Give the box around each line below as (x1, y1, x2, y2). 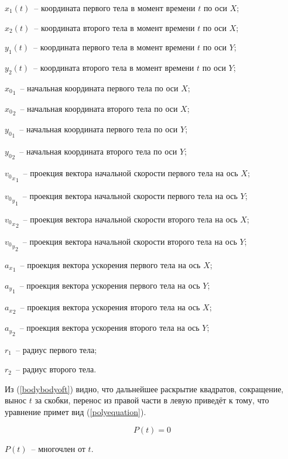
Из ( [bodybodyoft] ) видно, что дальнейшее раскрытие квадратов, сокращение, (5, 382, 284, 395)
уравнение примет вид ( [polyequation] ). (5, 406, 146, 418)
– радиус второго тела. (16, 363, 97, 375)
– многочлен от (31, 442, 85, 454)
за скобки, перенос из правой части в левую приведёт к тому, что (35, 394, 269, 406)
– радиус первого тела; (16, 343, 97, 355)
